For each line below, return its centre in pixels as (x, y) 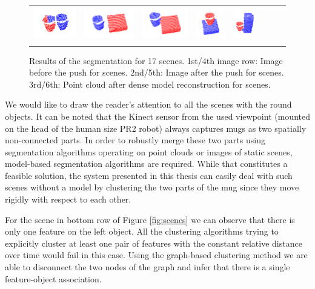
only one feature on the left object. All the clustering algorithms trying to (142, 231)
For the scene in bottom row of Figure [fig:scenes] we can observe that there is (150, 219)
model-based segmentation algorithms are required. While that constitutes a (146, 164)
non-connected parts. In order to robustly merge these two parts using (135, 140)
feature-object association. (53, 278)
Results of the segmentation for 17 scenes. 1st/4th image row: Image (156, 60)
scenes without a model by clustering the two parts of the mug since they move (152, 187)
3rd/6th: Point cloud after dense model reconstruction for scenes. (150, 84)
